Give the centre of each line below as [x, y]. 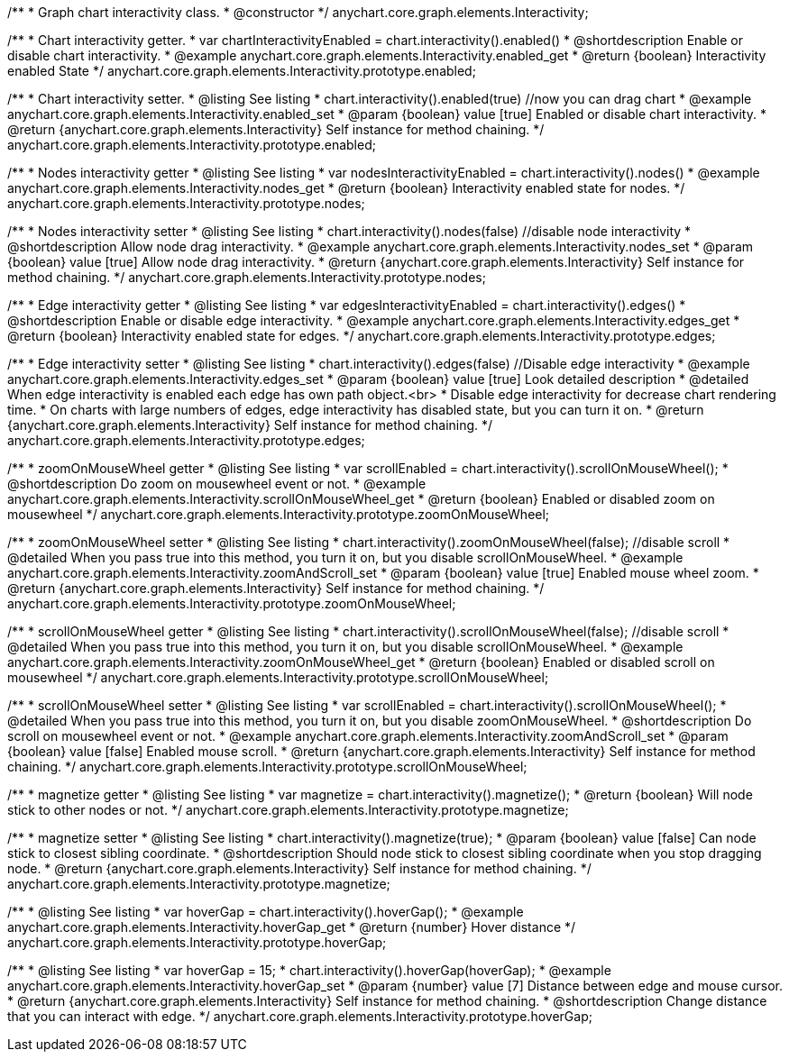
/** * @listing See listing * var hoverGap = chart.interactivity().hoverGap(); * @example [266, 912]
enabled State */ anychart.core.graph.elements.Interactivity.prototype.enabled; [242, 71]
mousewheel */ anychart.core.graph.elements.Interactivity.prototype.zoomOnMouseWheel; [279, 514]
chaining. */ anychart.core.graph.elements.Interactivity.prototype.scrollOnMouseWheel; [267, 767]
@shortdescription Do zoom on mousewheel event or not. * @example [217, 484]
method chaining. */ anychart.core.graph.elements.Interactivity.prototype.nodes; [247, 277]
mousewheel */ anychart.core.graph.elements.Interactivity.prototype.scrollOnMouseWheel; [278, 677]
